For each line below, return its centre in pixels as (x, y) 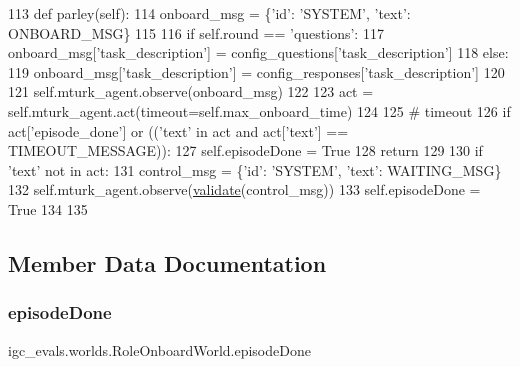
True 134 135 (48, 208)
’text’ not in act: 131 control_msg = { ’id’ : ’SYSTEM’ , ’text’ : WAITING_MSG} (255, 169)
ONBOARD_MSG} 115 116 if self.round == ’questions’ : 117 (196, 32)
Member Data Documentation (167, 262)
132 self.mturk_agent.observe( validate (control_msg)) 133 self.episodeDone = (244, 189)
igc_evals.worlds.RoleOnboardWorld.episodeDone (159, 349)
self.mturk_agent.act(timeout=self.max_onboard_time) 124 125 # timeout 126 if (259, 110)
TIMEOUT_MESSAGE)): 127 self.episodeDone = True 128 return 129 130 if (245, 150)
